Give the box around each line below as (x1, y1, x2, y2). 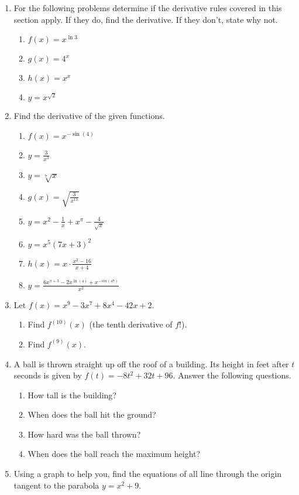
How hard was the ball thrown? (28, 428, 141, 440)
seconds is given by (13, 369, 82, 381)
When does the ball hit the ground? (28, 408, 156, 421)
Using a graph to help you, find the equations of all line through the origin (13, 467, 282, 480)
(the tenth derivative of (89, 318, 173, 330)
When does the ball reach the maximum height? (28, 448, 201, 460)
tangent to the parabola (13, 479, 99, 491)
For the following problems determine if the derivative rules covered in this (13, 2, 282, 13)
